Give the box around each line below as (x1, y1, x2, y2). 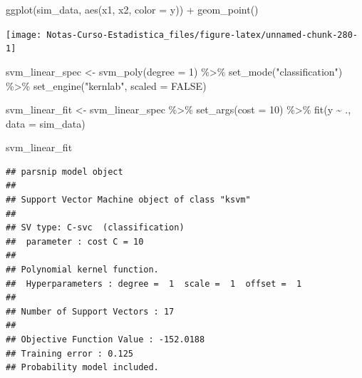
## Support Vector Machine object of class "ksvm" (6, 195, 251, 205)
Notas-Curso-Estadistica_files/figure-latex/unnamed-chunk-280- (46, 29, 358, 40)
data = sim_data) (6, 116, 86, 131)
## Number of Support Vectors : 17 (6, 306, 175, 317)
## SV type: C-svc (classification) (6, 223, 185, 233)
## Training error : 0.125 (6, 348, 133, 359)
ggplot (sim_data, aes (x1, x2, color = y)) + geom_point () (6, 2, 259, 16)
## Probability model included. (6, 362, 159, 373)
